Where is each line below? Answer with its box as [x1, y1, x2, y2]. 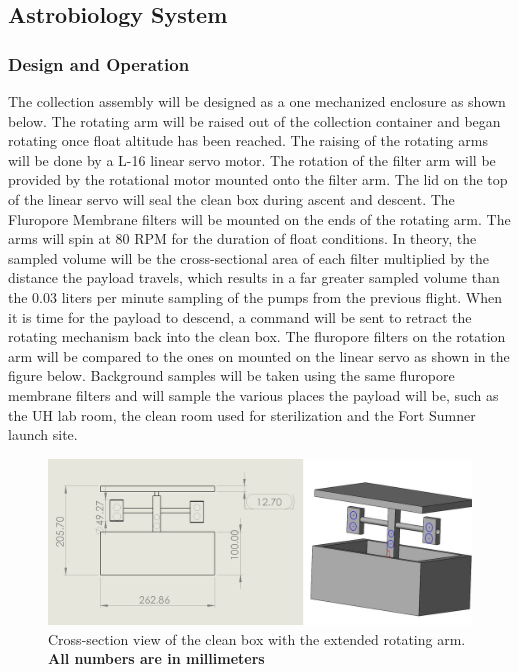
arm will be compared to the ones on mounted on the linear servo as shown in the [8, 345, 510, 366]
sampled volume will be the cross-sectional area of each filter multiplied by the [8, 247, 490, 268]
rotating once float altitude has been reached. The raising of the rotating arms [8, 130, 488, 151]
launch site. [8, 424, 78, 445]
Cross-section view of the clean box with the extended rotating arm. [48, 628, 466, 649]
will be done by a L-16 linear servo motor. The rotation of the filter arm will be [8, 149, 496, 170]
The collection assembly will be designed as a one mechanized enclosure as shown [8, 91, 506, 111]
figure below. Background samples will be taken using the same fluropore [8, 365, 455, 386]
